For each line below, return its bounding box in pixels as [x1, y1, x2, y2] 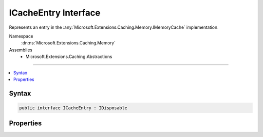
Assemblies [9, 47, 33, 53]
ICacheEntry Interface [9, 7, 101, 18]
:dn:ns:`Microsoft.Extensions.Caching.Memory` [21, 40, 116, 46]
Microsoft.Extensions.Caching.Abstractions [25, 54, 113, 59]
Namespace [9, 33, 34, 39]
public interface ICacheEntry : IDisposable [19, 105, 128, 111]
